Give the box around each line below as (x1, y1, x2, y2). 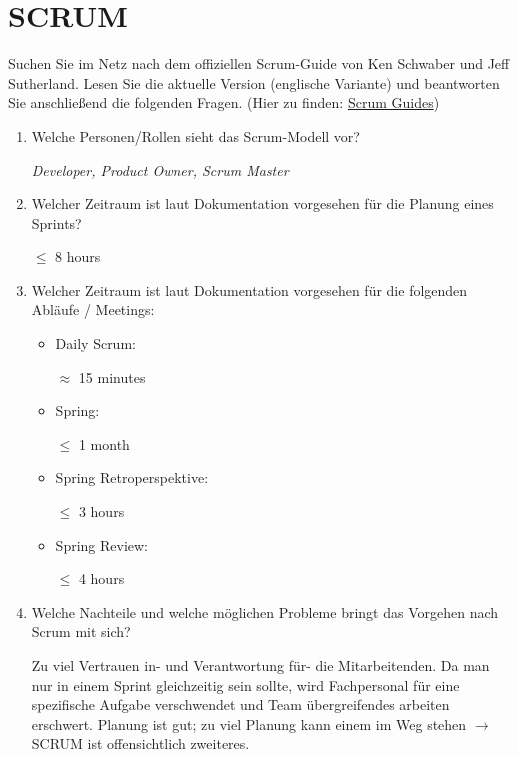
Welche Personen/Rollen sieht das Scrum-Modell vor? (31, 125, 360, 146)
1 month (78, 433, 130, 454)
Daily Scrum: (55, 333, 136, 354)
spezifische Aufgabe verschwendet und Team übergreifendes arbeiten (31, 694, 450, 715)
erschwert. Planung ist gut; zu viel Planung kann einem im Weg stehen (31, 713, 467, 734)
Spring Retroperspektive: (55, 467, 209, 488)
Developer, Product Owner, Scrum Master (31, 159, 289, 180)
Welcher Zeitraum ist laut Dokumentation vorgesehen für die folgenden (31, 279, 468, 300)
